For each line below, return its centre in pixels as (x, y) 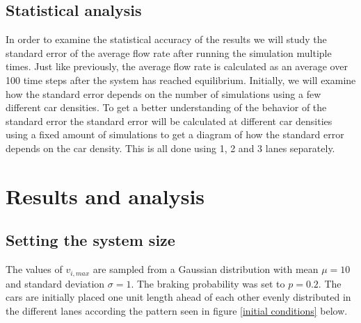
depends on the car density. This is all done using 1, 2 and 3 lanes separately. (170, 148)
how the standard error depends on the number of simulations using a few (163, 93)
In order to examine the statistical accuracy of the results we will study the (166, 39)
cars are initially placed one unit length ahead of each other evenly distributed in (178, 297)
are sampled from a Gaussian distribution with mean (206, 269)
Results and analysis (105, 196)
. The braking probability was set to (208, 283)
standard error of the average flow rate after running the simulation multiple (169, 52)
